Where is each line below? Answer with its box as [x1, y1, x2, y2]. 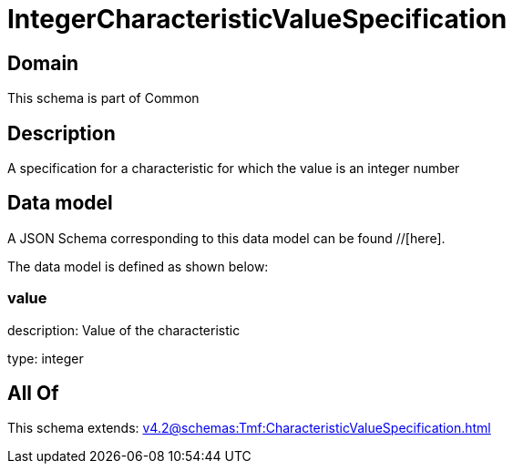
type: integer [7, 350, 84, 366]
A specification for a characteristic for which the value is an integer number [7, 160, 460, 177]
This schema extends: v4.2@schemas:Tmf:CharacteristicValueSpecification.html [7, 420, 491, 436]
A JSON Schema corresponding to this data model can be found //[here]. [7, 230, 446, 246]
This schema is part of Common [7, 90, 200, 107]
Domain [7, 51, 79, 75]
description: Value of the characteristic [7, 322, 241, 338]
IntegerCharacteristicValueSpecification [7, 4, 508, 35]
